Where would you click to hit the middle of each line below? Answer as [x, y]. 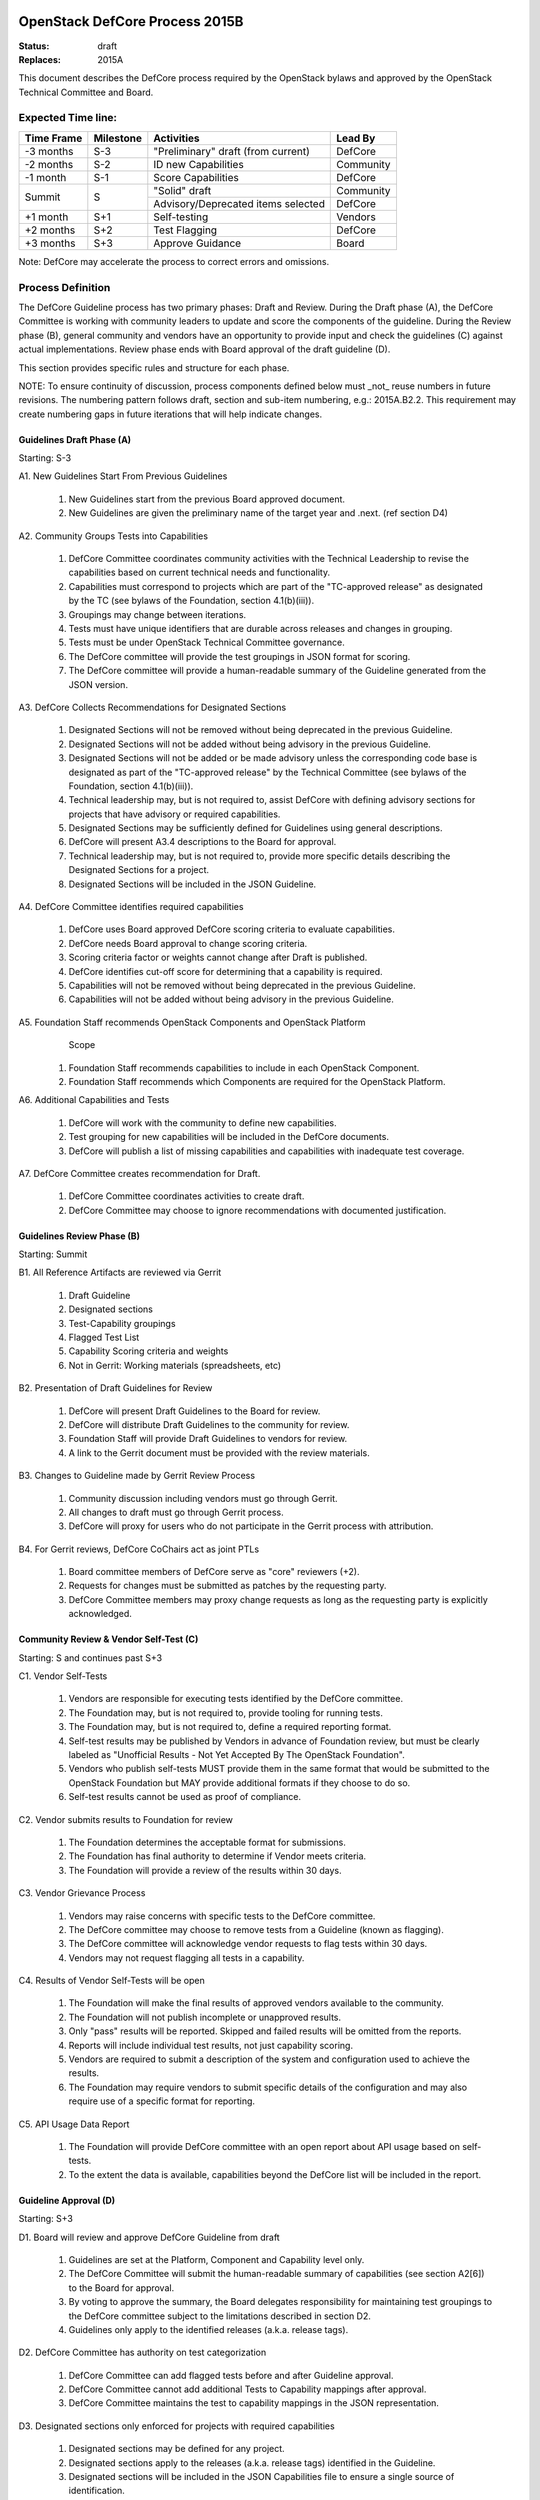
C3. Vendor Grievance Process [82, 1893]
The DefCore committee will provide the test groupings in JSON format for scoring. [239, 656]
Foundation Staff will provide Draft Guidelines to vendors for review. [208, 1439]
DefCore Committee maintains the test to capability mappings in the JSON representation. [254, 2403]
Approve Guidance [197, 243]
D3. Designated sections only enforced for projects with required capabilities [176, 2426]
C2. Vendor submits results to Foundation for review [126, 1819]
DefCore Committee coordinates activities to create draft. [186, 1196]
